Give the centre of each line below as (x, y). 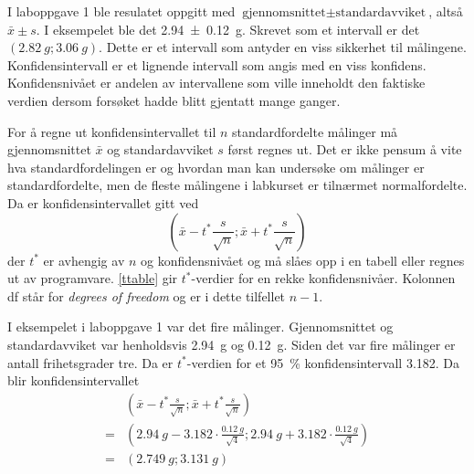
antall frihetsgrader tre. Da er (90, 362)
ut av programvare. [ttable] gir (93, 278)
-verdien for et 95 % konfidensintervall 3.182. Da (323, 362)
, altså (446, 11)
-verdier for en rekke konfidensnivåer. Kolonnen (323, 278)
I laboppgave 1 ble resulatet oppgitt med (121, 11)
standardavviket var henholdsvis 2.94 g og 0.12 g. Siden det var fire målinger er (232, 344)
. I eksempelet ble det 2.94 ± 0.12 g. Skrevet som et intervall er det (228, 29)
